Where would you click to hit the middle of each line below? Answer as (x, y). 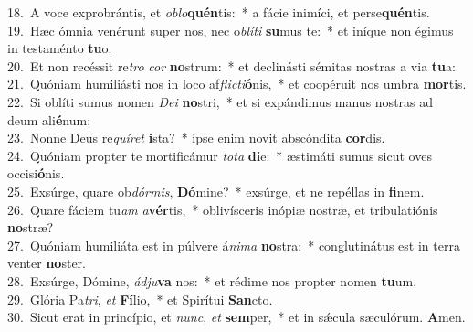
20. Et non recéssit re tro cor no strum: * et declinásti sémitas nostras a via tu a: (231, 65)
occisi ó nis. (36, 173)
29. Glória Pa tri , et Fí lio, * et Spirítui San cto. (140, 299)
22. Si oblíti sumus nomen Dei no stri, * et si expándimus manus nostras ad (221, 101)
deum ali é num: (49, 119)
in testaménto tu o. (60, 48)
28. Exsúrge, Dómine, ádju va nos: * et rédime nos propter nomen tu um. (212, 280)
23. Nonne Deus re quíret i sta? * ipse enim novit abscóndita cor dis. (196, 138)
